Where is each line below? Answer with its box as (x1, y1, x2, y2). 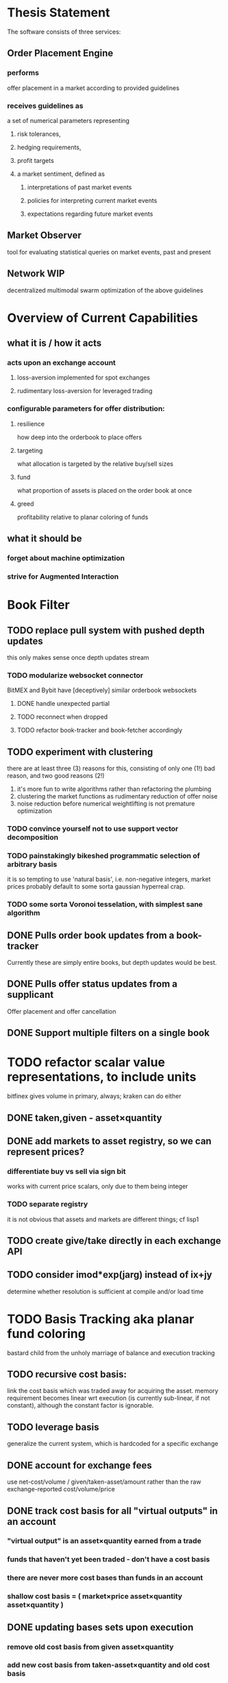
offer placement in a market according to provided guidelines (7, 84, 180, 92)
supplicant (7, 989, 54, 1001)
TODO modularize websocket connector (7, 670, 144, 680)
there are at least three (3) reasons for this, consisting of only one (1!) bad (7, 764, 216, 772)
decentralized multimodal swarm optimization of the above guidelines (7, 286, 203, 294)
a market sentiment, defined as (16, 170, 105, 178)
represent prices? (7, 1146, 85, 1157)
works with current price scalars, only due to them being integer (7, 1182, 188, 1190)
